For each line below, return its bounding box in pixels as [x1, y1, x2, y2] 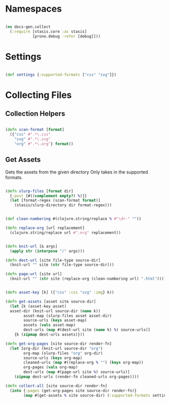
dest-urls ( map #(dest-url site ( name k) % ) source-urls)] [23, 327, 151, 332]
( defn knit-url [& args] [5, 244, 58, 249]
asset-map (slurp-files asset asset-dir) [23, 313, 112, 318]
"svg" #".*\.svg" [14, 137, 51, 142]
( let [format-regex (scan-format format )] [10, 198, 101, 203]
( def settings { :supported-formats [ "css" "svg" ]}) [5, 72, 116, 77]
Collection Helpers [5, 109, 65, 118]
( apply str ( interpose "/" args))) [10, 248, 85, 254]
